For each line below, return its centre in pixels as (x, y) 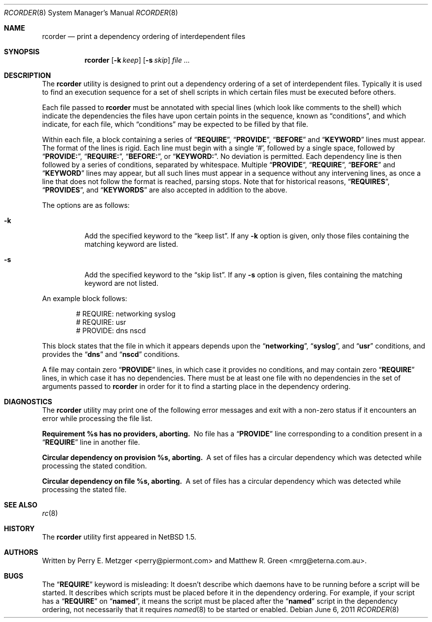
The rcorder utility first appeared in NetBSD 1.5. (119, 537)
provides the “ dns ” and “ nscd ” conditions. (111, 354)
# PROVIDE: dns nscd (111, 330)
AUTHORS (21, 552)
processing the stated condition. (94, 466)
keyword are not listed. (122, 283)
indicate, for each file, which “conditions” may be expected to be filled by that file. (175, 124)
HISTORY (19, 528)
